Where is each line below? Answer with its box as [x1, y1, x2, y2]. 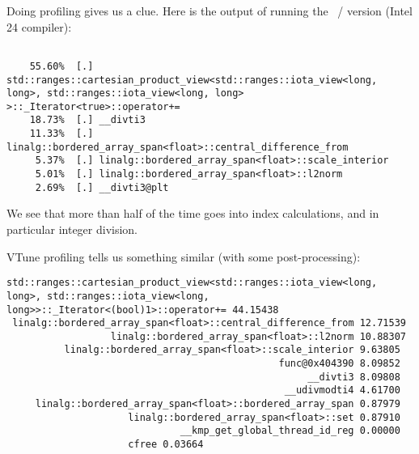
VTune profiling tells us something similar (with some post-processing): [6, 248, 361, 265]
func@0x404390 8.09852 [278, 358, 400, 370]
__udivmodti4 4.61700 [284, 384, 400, 397]
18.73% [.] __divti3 [29, 114, 146, 126]
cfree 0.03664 [128, 439, 204, 451]
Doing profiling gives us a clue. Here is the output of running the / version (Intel [6, 2, 413, 19]
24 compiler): [6, 18, 72, 35]
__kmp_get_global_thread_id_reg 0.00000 [180, 425, 400, 437]
